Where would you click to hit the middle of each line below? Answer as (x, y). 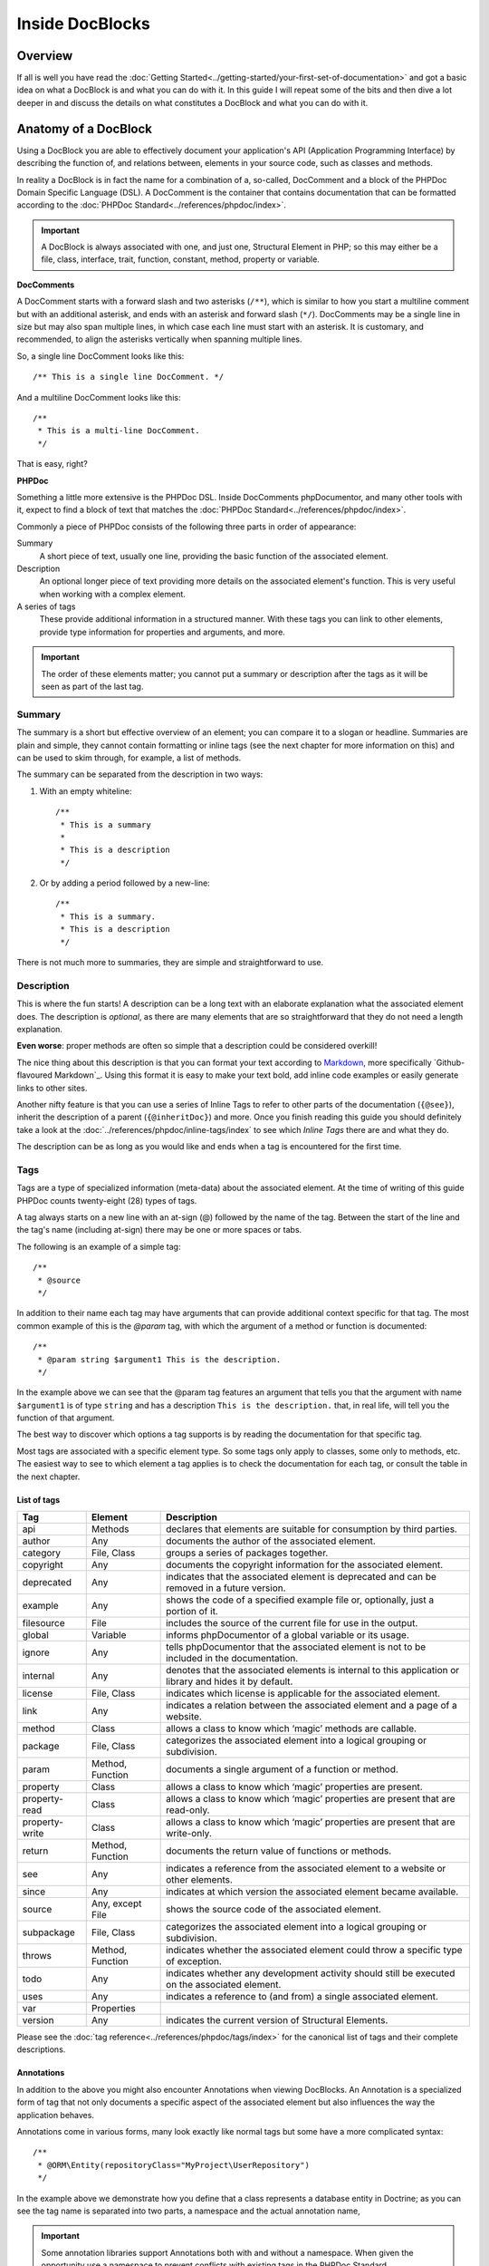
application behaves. (56, 2115)
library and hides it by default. (230, 1681)
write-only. (189, 1834)
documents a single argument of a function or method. (282, 1769)
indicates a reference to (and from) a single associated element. (302, 1997)
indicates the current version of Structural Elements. (277, 2020)
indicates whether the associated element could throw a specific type (314, 1951)
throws (37, 1956)
